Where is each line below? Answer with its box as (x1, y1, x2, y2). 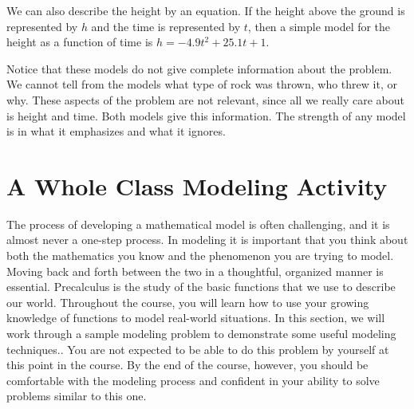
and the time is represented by (91, 18, 241, 34)
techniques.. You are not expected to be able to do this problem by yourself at (6, 340, 389, 357)
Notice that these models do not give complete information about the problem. (6, 60, 392, 77)
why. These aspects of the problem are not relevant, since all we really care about (6, 91, 404, 108)
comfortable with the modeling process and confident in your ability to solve (6, 372, 380, 388)
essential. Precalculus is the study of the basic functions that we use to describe (6, 278, 396, 295)
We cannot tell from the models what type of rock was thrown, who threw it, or (6, 76, 397, 92)
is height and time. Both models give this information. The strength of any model (6, 107, 406, 124)
